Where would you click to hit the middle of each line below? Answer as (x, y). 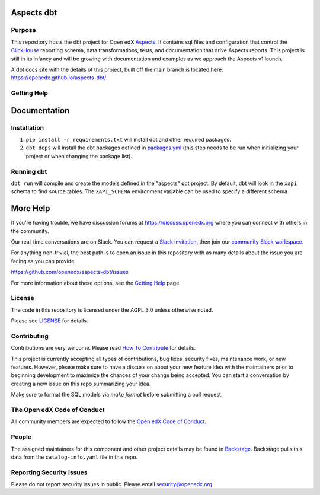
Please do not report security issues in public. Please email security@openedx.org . (112, 484)
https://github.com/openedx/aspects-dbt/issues (70, 272)
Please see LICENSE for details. (49, 321)
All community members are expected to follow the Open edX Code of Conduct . (109, 421)
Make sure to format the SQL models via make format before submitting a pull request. (117, 395)
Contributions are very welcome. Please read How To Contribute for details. (103, 348)
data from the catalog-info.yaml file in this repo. (74, 457)
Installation (28, 127)
